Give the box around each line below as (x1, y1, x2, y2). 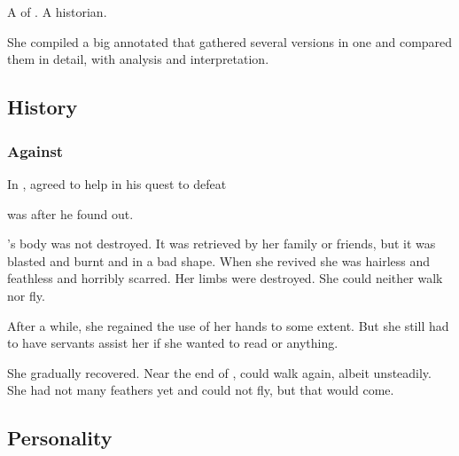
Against (7, 139, 64, 161)
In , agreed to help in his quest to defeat (7, 174, 227, 193)
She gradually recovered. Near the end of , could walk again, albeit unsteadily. (7, 363, 432, 381)
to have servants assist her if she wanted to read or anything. (7, 334, 338, 352)
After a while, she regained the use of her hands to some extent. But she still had (7, 316, 449, 334)
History (7, 93, 78, 121)
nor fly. (7, 286, 45, 304)
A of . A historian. (7, 3, 107, 21)
